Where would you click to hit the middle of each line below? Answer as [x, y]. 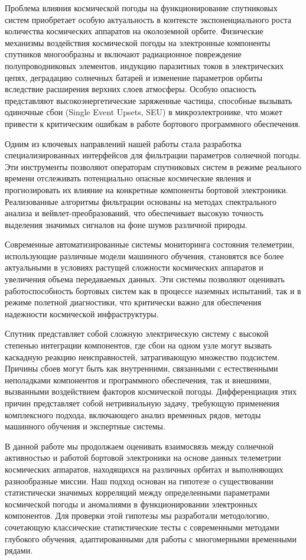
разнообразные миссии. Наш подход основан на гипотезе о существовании [139, 481]
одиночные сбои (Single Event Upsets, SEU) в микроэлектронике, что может [144, 112]
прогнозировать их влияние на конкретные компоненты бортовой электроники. [147, 189]
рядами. [19, 550]
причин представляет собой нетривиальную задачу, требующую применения [142, 403]
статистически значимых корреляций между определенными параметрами [137, 492]
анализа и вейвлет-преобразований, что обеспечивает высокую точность [134, 213]
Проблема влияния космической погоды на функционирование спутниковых [141, 8]
